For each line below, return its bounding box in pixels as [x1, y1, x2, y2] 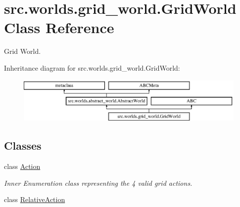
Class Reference [4, 17, 114, 38]
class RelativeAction [4, 194, 65, 205]
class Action [4, 161, 41, 171]
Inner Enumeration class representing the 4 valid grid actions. [4, 177, 192, 188]
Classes [4, 138, 42, 153]
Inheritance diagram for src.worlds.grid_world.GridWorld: [4, 62, 180, 73]
